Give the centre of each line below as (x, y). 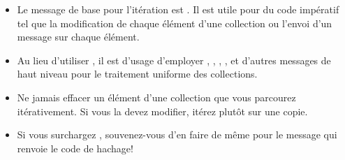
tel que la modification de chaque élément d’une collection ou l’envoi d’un (175, 23)
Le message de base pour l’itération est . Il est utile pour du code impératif (178, 9)
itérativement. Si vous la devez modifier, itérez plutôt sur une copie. (162, 111)
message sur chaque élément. (78, 37)
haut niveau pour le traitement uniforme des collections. (137, 74)
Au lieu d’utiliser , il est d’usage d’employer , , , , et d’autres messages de (174, 60)
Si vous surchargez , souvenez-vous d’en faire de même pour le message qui (177, 134)
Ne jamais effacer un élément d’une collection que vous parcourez (156, 97)
